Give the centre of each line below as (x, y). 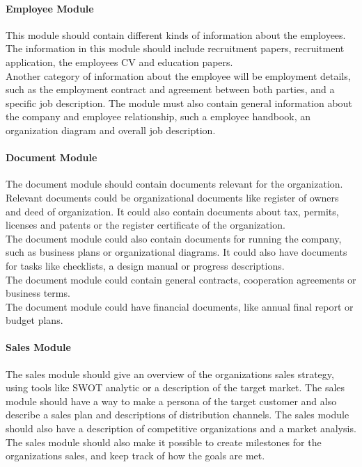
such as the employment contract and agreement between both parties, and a (170, 89)
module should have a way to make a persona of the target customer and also (171, 401)
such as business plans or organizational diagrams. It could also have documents (176, 252)
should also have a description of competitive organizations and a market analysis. (181, 428)
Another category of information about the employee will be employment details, (178, 75)
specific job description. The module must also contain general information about (179, 103)
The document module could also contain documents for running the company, (174, 238)
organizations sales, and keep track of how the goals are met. (135, 456)
